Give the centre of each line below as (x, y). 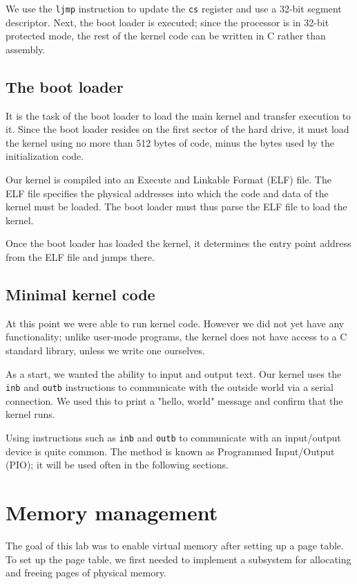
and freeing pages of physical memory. (86, 573)
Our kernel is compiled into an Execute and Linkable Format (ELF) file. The (168, 180)
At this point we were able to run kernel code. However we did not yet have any (175, 323)
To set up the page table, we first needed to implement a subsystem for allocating (178, 559)
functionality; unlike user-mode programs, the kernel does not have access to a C (176, 337)
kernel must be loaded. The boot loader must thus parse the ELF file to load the (176, 207)
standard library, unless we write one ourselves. (105, 350)
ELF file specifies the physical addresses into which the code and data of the (167, 193)
